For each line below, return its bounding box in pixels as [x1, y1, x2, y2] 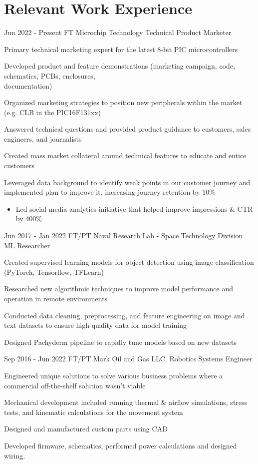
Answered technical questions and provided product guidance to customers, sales [4, 124, 251, 134]
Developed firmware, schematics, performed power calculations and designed [4, 440, 237, 450]
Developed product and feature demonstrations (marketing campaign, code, [4, 61, 235, 71]
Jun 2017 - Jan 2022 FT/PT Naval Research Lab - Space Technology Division [4, 230, 243, 241]
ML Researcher [4, 240, 50, 250]
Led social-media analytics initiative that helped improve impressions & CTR [15, 203, 253, 214]
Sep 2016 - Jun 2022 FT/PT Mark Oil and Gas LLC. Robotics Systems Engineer [4, 353, 253, 364]
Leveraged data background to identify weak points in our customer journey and [4, 177, 251, 187]
